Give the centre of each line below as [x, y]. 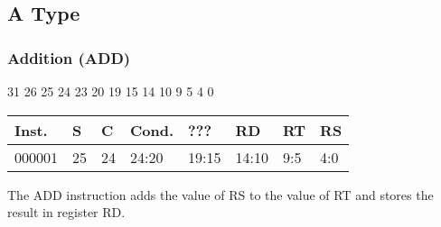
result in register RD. [66, 212]
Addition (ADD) [69, 57]
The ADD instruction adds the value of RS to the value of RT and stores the [220, 194]
